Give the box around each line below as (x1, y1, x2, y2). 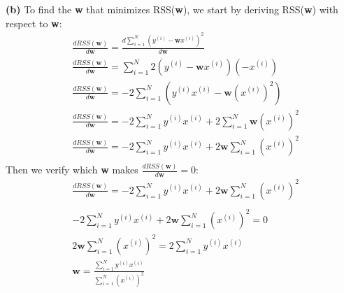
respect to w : (6, 15, 62, 30)
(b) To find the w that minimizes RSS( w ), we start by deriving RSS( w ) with (6, 2, 338, 16)
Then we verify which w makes (6, 162, 138, 177)
